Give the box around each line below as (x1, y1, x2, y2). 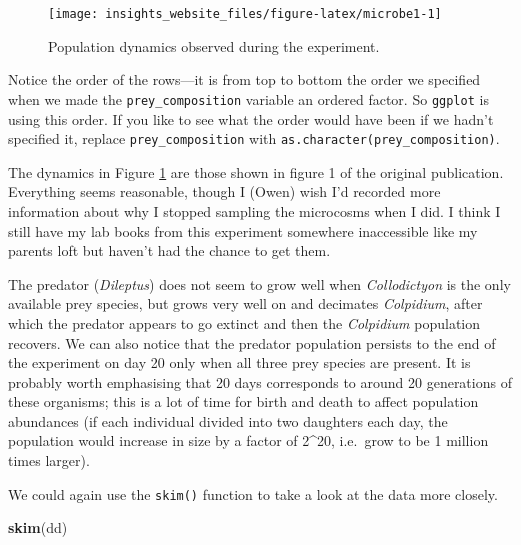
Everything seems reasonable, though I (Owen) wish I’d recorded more (8, 181, 441, 202)
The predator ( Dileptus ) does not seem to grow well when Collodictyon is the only (8, 273, 511, 294)
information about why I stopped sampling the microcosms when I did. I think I (8, 200, 501, 221)
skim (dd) (8, 517, 68, 538)
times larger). (8, 450, 90, 471)
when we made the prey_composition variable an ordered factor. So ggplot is (8, 88, 489, 109)
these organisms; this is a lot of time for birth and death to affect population (8, 391, 479, 412)
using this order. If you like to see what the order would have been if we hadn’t (8, 108, 494, 129)
